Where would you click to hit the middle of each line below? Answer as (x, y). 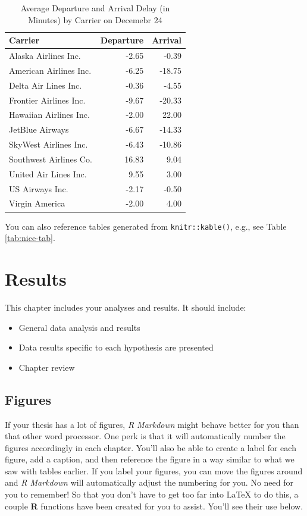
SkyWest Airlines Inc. (48, 144)
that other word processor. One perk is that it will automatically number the (145, 436)
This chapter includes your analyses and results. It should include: (126, 307)
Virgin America (37, 203)
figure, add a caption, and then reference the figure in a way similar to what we (150, 459)
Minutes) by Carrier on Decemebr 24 (95, 19)
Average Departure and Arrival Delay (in (95, 8)
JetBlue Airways (39, 129)
